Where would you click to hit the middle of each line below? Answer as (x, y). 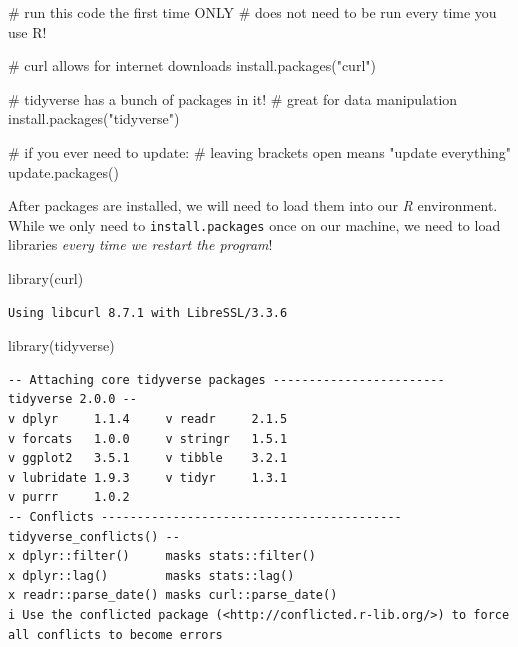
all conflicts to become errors (115, 634)
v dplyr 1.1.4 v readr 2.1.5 (148, 418)
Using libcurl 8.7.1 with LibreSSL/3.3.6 (148, 312)
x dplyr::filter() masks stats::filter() (162, 556)
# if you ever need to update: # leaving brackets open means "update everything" (260, 151)
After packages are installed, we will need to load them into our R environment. (253, 205)
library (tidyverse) (61, 345)
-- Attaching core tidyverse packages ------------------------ (226, 379)
